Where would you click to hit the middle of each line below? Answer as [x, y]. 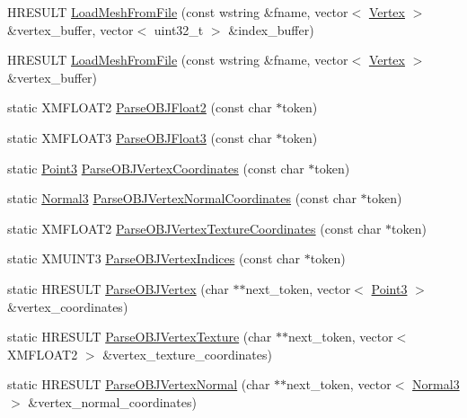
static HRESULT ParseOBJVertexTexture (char [140, 337]
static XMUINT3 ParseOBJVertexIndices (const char [154, 258]
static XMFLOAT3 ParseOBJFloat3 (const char [140, 137]
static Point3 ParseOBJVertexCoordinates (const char [156, 168]
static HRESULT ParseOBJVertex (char [118, 288]
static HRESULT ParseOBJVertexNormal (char [139, 384]
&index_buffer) [271, 29]
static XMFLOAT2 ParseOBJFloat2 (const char [140, 107]
